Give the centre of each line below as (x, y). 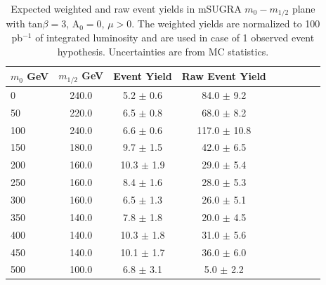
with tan (24, 24)
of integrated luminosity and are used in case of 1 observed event (175, 38)
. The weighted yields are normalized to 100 (226, 24)
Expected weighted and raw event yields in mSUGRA (126, 8)
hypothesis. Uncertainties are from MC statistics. (163, 51)
